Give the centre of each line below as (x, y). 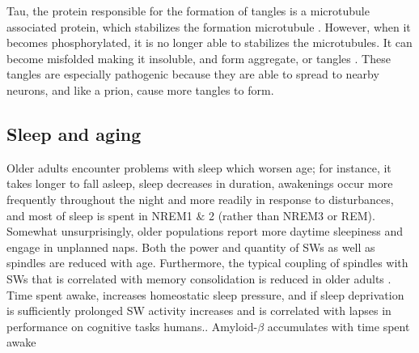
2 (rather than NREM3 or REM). (292, 215)
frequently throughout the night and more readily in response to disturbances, (200, 199)
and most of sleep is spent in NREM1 (99, 215)
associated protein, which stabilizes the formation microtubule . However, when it (209, 26)
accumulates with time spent (339, 326)
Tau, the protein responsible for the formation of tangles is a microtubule (188, 11)
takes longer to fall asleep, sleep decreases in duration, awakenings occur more (200, 183)
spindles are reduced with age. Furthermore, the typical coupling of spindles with (207, 263)
